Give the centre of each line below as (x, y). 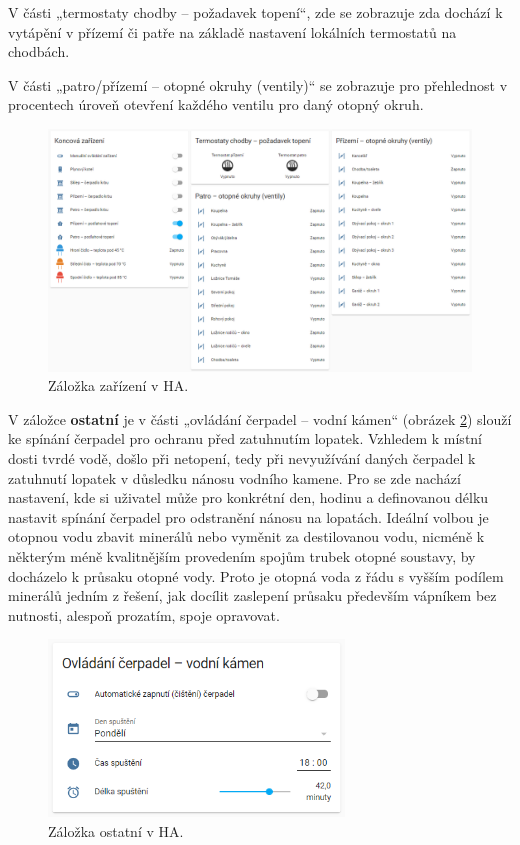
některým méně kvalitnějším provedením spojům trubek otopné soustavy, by (242, 555)
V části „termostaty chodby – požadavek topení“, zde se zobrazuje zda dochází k (255, 12)
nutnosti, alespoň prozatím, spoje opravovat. (144, 614)
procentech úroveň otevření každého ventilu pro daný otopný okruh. (216, 104)
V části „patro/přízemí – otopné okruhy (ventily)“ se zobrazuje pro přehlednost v (258, 84)
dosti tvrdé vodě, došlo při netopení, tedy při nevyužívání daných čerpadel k (242, 457)
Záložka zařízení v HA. (118, 385)
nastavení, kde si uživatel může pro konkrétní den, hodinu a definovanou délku (248, 497)
